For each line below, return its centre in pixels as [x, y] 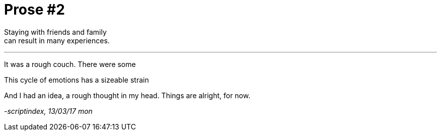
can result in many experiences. [57, 40]
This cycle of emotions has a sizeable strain [77, 80]
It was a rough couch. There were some [70, 64]
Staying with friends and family [55, 32]
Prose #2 [34, 10]
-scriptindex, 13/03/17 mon [48, 111]
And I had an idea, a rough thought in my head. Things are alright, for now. [127, 95]
